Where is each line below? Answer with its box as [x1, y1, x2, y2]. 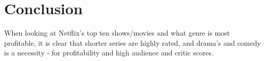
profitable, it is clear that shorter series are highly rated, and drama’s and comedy [4, 37, 261, 48]
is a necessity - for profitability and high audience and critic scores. [4, 47, 214, 58]
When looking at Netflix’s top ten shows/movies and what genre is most [4, 27, 230, 38]
